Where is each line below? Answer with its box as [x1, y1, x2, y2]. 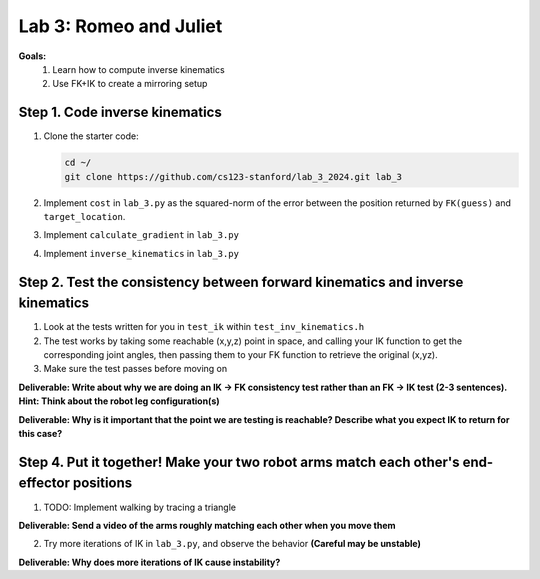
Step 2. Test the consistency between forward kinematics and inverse [18, 273, 464, 290]
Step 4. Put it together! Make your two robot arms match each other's [18, 453, 460, 470]
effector [18, 475, 70, 492]
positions [72, 475, 133, 492]
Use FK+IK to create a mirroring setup [52, 78, 208, 90]
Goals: [18, 50, 47, 62]
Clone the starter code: [43, 130, 139, 142]
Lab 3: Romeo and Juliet [18, 15, 223, 37]
